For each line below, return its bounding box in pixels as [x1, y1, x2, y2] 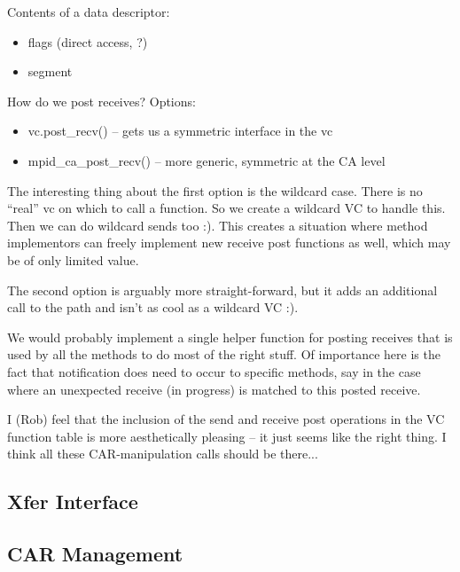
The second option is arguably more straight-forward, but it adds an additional [7, 280, 438, 299]
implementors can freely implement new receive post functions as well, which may [7, 233, 451, 252]
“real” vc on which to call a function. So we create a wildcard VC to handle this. [7, 199, 446, 217]
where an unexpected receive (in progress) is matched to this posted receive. [7, 380, 421, 398]
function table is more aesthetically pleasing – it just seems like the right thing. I [7, 427, 447, 445]
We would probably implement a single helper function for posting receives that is [7, 327, 453, 346]
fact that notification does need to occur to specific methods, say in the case [7, 362, 421, 380]
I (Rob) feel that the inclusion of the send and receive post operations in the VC [7, 410, 445, 428]
